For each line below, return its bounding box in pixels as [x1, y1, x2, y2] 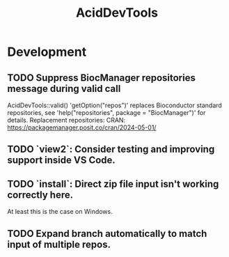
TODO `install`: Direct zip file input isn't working [7, 178, 219, 189]
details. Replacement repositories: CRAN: [7, 116, 126, 124]
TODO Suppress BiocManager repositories [7, 72, 196, 84]
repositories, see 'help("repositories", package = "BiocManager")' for [7, 109, 206, 116]
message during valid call [7, 82, 121, 95]
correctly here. [7, 189, 74, 201]
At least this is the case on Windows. [7, 208, 113, 216]
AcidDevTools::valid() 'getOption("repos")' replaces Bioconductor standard [7, 101, 223, 109]
